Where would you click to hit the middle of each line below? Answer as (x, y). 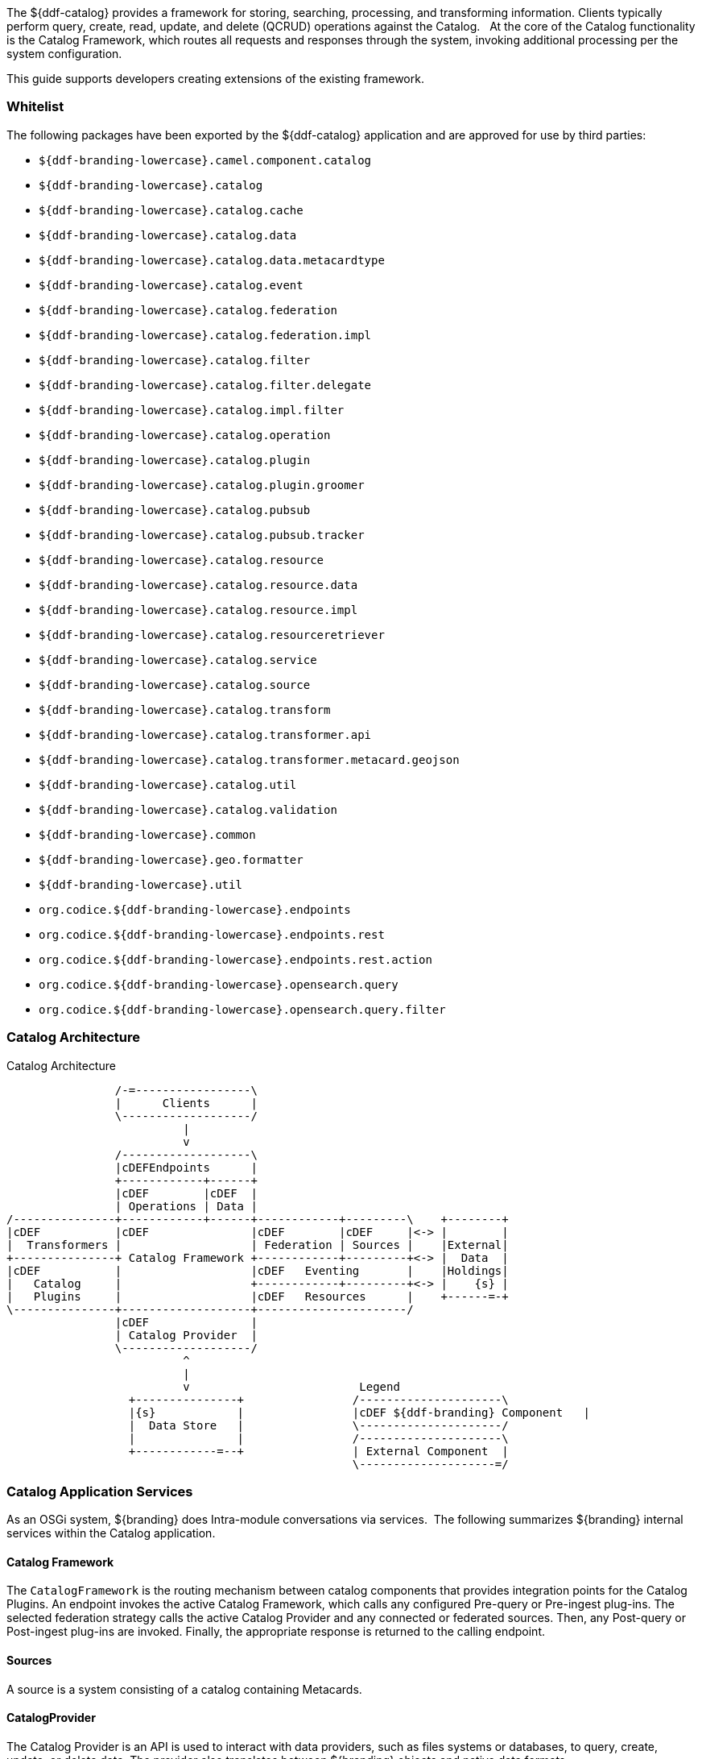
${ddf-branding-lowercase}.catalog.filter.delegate (205, 385)
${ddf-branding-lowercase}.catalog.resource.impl (198, 610)
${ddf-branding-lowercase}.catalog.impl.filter (192, 410)
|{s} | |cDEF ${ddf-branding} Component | (359, 1412)
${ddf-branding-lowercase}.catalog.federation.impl (205, 335)
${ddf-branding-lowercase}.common (147, 834)
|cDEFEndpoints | (186, 1167)
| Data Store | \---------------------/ (318, 1425)
